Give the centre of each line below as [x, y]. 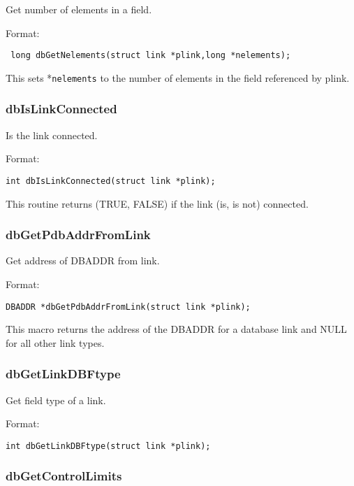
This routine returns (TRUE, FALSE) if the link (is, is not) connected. [157, 203]
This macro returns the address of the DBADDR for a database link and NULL [176, 329]
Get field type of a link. [56, 400]
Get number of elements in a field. [79, 9]
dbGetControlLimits [64, 476]
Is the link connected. [52, 135]
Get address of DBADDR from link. [83, 260]
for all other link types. [55, 342]
